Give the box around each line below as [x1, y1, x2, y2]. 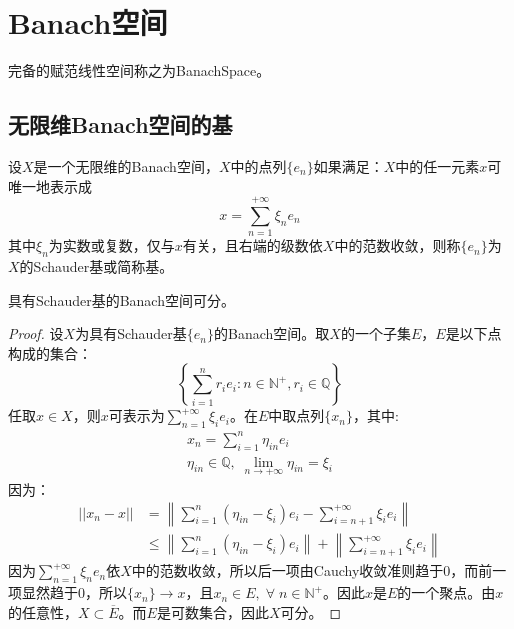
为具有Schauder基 [75, 323, 187, 344]
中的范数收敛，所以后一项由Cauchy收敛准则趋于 [131, 560, 444, 581]
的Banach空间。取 [214, 323, 330, 344]
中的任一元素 [395, 155, 480, 176]
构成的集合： [8, 342, 92, 363]
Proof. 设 [8, 323, 64, 344]
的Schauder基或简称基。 [19, 256, 174, 277]
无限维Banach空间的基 [8, 109, 233, 140]
